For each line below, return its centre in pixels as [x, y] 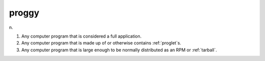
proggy [24, 13]
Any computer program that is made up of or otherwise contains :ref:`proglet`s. [101, 43]
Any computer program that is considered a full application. [81, 36]
